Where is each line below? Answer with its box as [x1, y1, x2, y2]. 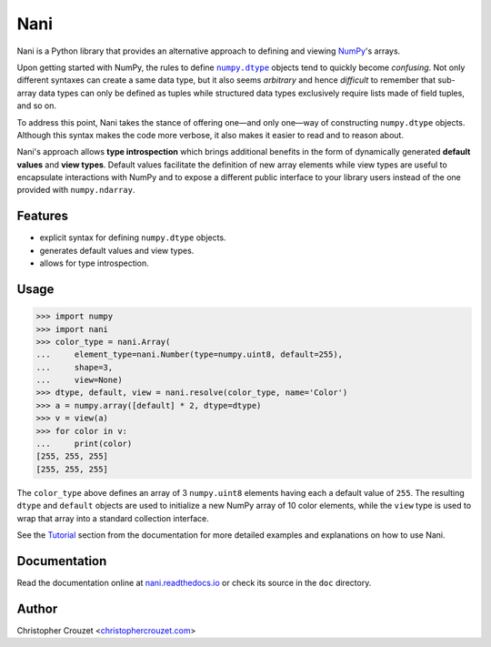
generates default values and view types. [39, 245, 195, 256]
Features [16, 208, 68, 224]
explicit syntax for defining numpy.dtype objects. [39, 232, 226, 243]
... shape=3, [35, 362, 114, 372]
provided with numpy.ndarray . [16, 185, 135, 196]
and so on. [16, 100, 57, 111]
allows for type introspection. [39, 258, 149, 268]
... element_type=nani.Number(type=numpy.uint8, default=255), [35, 349, 344, 359]
